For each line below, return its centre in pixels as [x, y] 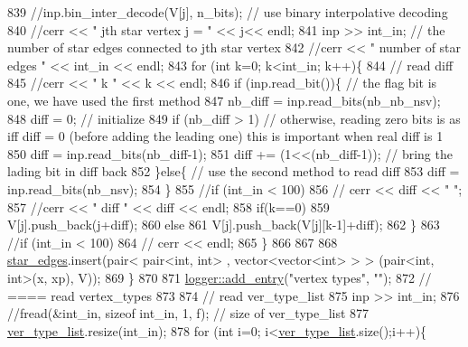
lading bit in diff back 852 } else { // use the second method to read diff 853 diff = [234, 171]
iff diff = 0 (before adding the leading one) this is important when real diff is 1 [225, 136]
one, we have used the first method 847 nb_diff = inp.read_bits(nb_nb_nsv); [224, 100]
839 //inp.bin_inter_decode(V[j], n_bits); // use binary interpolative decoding [228, 12]
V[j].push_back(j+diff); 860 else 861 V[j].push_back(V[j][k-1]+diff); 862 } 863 [224, 225]
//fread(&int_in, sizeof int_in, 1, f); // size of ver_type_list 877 [188, 313]
